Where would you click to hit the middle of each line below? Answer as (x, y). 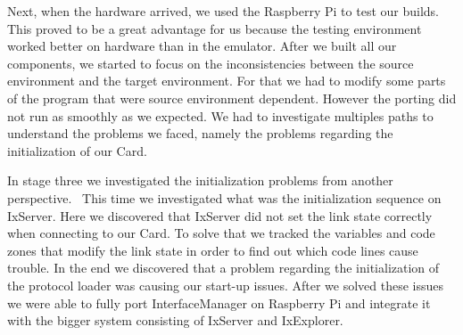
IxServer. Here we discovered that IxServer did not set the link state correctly (220, 215)
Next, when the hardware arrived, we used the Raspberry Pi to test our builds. (223, 11)
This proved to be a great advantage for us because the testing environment (215, 28)
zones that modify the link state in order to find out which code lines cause (213, 250)
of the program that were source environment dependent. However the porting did (232, 98)
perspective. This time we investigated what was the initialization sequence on (224, 197)
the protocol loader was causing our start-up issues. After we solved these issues (226, 285)
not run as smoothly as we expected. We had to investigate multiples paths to (220, 115)
